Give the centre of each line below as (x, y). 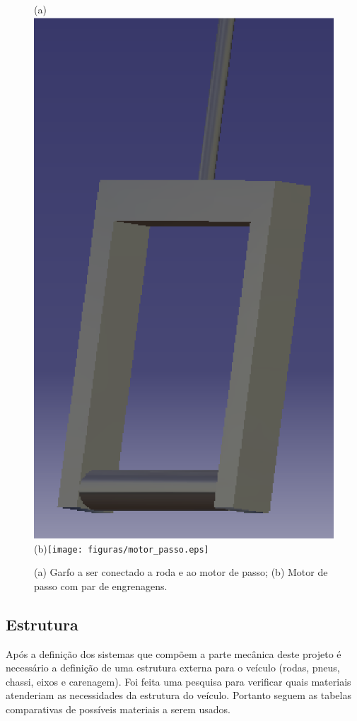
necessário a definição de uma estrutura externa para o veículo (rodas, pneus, (173, 668)
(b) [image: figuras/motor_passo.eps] (122, 548)
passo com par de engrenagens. (101, 586)
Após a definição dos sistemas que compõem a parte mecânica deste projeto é (174, 653)
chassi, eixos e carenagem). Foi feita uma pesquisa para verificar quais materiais (178, 681)
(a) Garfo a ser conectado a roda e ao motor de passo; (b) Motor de (181, 572)
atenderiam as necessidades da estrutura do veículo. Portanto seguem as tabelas (178, 695)
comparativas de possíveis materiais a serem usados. (118, 709)
